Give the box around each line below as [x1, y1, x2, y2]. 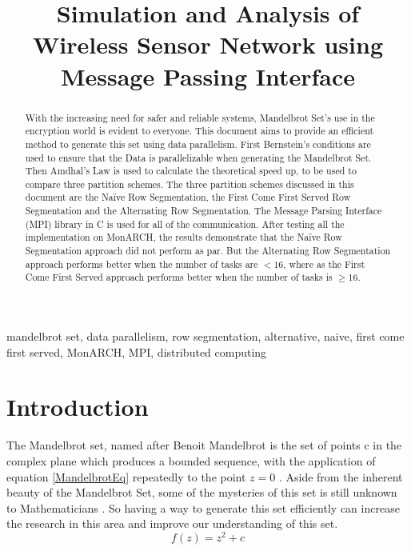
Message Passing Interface [60, 59, 356, 92]
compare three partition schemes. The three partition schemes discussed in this [25, 177, 354, 190]
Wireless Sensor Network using [32, 28, 383, 61]
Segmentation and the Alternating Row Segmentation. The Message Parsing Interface [25, 204, 382, 218]
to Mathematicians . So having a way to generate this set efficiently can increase [6, 499, 400, 516]
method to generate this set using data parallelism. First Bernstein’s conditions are [25, 137, 371, 150]
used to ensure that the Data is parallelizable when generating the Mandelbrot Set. [25, 150, 372, 164]
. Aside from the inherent [278, 468, 403, 485]
